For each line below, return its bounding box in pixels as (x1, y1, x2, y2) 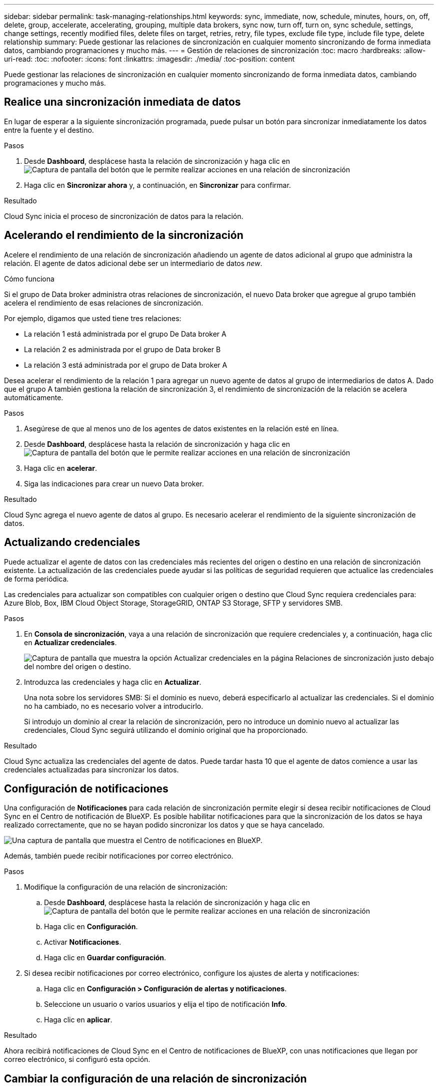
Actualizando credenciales (4, 536, 140, 549)
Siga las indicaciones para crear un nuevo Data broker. (24, 479, 204, 488)
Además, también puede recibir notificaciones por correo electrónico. (4, 852, 233, 861)
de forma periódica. (4, 574, 69, 583)
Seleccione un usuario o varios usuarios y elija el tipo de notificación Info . (44, 1000, 287, 1009)
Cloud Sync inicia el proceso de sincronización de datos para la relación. (4, 211, 243, 220)
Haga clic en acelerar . (24, 463, 97, 472)
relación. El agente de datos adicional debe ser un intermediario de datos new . (4, 258, 262, 267)
